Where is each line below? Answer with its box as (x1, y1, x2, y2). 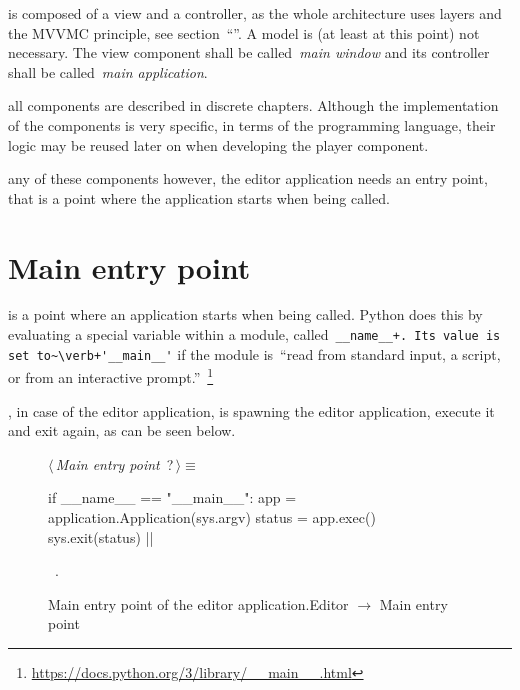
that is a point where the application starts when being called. (8, 187, 390, 208)
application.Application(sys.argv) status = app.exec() (48, 507, 376, 527)
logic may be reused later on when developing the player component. (8, 134, 429, 155)
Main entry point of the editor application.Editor (48, 593, 349, 614)
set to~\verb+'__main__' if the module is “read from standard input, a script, (8, 343, 501, 364)
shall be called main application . (8, 61, 208, 82)
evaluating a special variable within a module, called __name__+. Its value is (8, 324, 501, 345)
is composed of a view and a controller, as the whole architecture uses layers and (8, 3, 502, 23)
